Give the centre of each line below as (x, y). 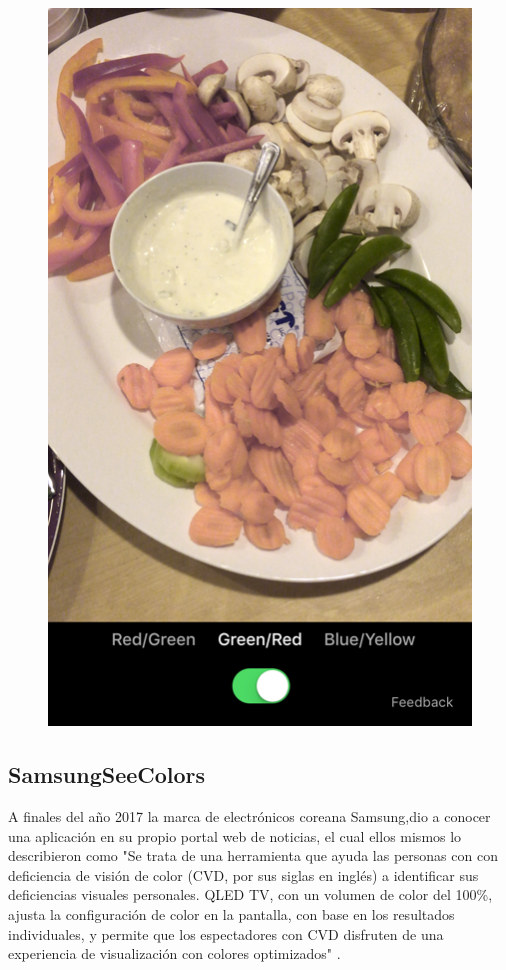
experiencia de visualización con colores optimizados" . (174, 953)
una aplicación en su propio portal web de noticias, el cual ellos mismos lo (235, 835)
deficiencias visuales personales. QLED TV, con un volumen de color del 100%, (250, 894)
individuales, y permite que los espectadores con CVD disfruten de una (226, 933)
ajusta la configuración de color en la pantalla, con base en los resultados (231, 914)
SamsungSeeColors (107, 774)
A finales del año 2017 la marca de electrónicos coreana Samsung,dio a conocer (249, 816)
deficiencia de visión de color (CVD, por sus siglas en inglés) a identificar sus (243, 874)
